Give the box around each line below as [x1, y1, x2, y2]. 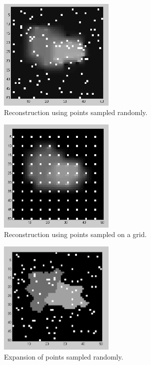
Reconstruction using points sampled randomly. [4, 107, 148, 118]
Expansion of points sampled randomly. [4, 351, 123, 362]
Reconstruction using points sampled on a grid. [4, 229, 147, 240]
